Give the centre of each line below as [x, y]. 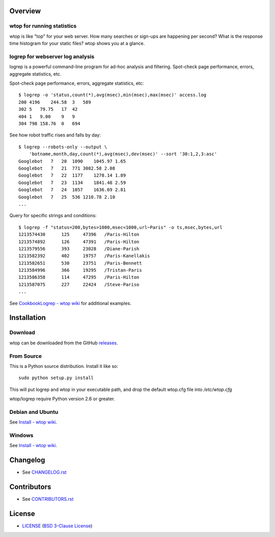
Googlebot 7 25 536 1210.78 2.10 [67, 197]
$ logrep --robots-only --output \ [63, 147]
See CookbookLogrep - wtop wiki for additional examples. [71, 303]
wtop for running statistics [43, 26]
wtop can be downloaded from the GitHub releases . [64, 343]
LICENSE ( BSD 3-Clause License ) [57, 526]
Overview [25, 11]
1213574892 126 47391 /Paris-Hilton [79, 242]
